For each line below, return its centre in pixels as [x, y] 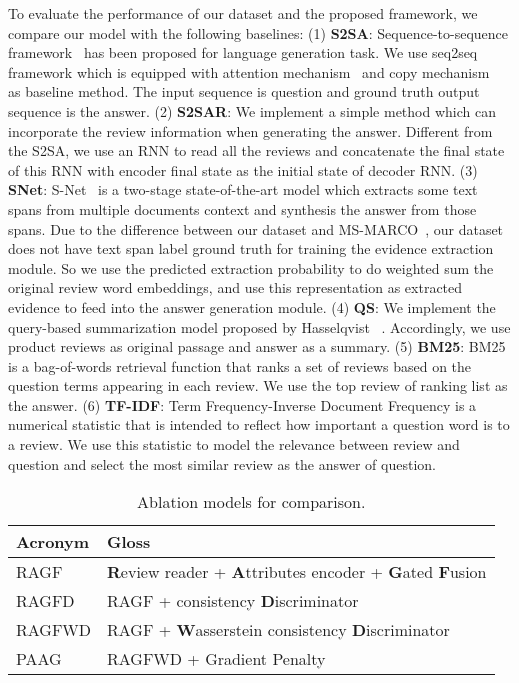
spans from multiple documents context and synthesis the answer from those [242, 208]
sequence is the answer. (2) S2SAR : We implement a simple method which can [252, 110]
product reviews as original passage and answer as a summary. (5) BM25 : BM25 [257, 346]
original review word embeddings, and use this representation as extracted [235, 287]
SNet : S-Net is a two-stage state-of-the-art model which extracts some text [243, 189]
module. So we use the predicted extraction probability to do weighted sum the [251, 267]
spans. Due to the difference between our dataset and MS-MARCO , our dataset [256, 228]
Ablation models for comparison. [251, 502]
